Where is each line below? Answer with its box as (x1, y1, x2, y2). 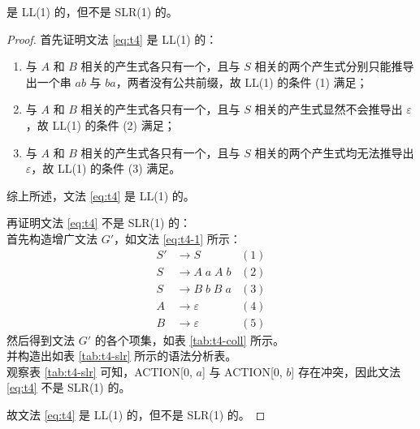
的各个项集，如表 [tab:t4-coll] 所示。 (94, 331, 285, 348)
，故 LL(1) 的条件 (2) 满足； (25, 116, 175, 133)
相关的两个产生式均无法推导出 (254, 144, 414, 161)
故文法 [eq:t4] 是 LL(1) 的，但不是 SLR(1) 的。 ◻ (6, 406, 266, 423)
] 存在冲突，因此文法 (291, 363, 401, 380)
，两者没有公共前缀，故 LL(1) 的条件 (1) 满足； (115, 73, 368, 90)
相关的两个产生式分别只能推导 (254, 58, 414, 75)
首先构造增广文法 (6, 230, 97, 247)
